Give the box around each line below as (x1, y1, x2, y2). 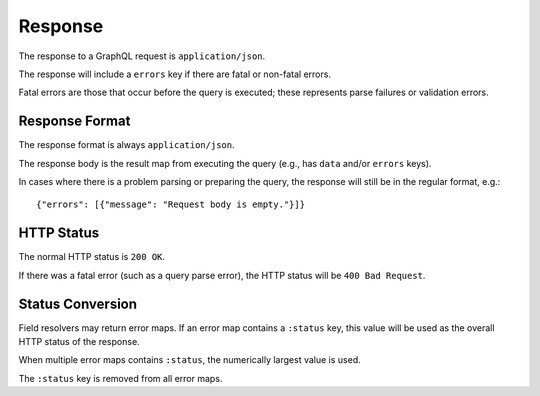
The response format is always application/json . (18, 139, 235, 151)
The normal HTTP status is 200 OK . (18, 251, 165, 263)
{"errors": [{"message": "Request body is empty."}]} (36, 199, 305, 210)
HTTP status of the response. (18, 336, 140, 347)
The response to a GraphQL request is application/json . (18, 50, 266, 62)
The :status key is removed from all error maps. (18, 372, 223, 384)
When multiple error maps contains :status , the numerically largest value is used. (18, 354, 362, 366)
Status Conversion (18, 295, 138, 312)
